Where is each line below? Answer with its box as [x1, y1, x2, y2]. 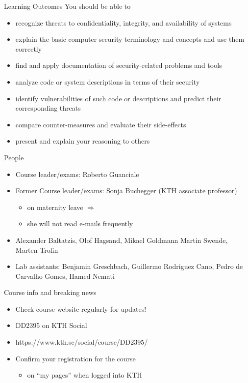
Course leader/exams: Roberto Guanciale [15, 169, 139, 179]
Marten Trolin [15, 244, 58, 255]
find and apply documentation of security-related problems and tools [15, 60, 222, 70]
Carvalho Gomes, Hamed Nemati [15, 270, 115, 281]
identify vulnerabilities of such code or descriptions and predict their [15, 93, 222, 103]
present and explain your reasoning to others [15, 136, 150, 146]
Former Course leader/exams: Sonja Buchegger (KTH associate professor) [15, 185, 237, 196]
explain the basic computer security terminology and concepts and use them [15, 34, 245, 44]
